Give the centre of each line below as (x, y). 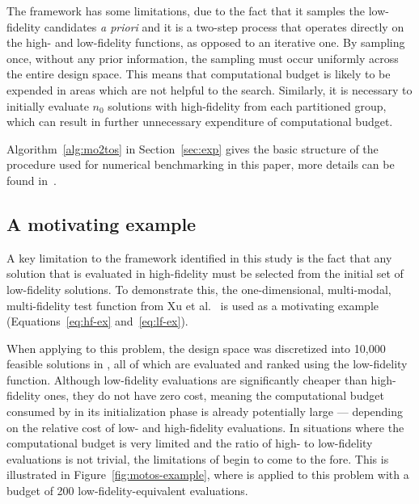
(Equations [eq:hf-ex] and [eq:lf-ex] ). (97, 321)
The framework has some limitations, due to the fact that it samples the (186, 10)
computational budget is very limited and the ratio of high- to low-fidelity (190, 443)
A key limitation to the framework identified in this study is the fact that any (199, 257)
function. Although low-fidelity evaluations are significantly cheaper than (187, 379)
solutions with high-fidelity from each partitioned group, (247, 105)
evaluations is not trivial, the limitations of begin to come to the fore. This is (198, 458)
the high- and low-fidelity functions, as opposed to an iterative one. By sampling (206, 42)
